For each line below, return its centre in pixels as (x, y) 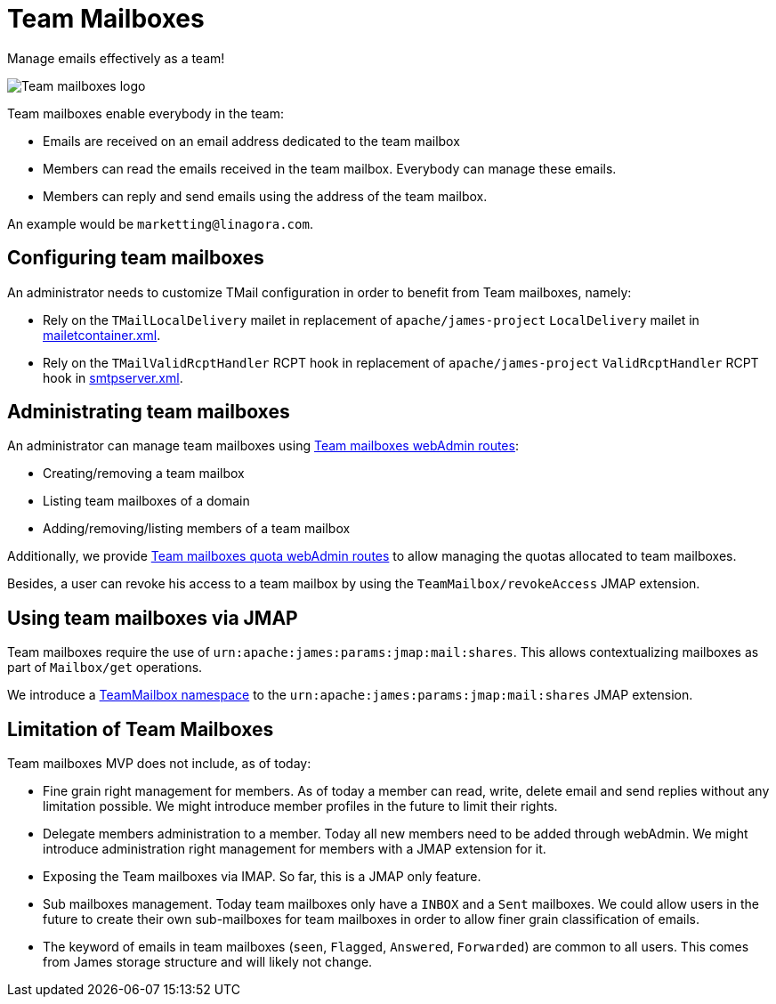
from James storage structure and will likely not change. (208, 962)
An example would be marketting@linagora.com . (160, 223)
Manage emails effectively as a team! (116, 58)
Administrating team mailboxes (149, 412)
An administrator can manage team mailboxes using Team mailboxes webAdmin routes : (263, 446)
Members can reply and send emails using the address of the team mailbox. (265, 196)
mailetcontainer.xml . (102, 335)
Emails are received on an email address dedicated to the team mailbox (251, 141)
